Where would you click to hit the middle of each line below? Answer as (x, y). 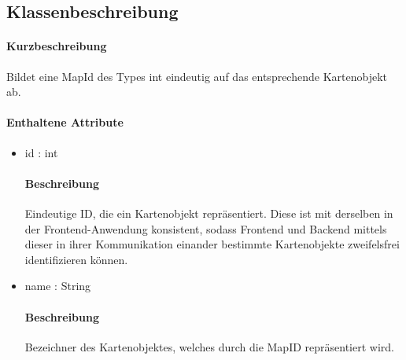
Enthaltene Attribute (65, 122)
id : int (41, 152)
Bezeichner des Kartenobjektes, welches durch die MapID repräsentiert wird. (209, 346)
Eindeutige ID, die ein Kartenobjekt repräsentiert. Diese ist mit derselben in (209, 213)
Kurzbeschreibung (57, 46)
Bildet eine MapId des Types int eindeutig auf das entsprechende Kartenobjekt (197, 76)
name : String (58, 286)
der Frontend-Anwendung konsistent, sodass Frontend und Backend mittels (206, 228)
